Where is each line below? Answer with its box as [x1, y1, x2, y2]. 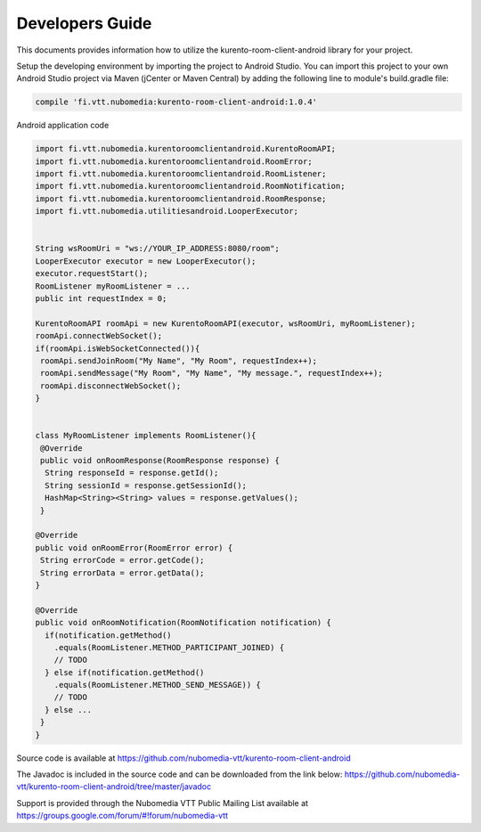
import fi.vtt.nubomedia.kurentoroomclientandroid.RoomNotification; [35, 181, 346, 192]
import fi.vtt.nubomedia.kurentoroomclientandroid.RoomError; [35, 156, 313, 167]
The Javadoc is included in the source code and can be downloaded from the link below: [16, 769, 343, 779]
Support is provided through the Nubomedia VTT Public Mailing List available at [16, 797, 309, 808]
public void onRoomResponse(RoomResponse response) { [40, 455, 280, 466]
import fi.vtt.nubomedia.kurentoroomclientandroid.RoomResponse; [35, 193, 327, 204]
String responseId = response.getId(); [45, 468, 219, 478]
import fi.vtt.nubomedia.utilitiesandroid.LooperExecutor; [35, 206, 298, 216]
